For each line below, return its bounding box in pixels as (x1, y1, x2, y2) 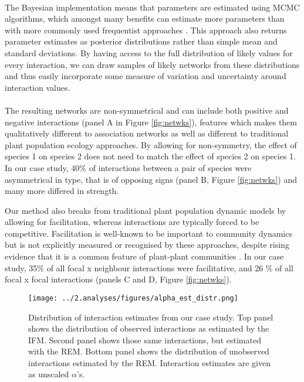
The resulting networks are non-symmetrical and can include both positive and (5, 104, 289, 116)
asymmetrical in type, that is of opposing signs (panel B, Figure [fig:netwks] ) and (5, 173, 297, 185)
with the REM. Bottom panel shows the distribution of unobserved (28, 345, 269, 357)
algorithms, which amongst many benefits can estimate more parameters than (5, 12, 285, 25)
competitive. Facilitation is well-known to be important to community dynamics (5, 227, 292, 239)
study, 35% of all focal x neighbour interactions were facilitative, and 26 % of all (5, 261, 293, 274)
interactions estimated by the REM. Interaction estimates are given (28, 356, 271, 369)
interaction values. (5, 81, 70, 93)
